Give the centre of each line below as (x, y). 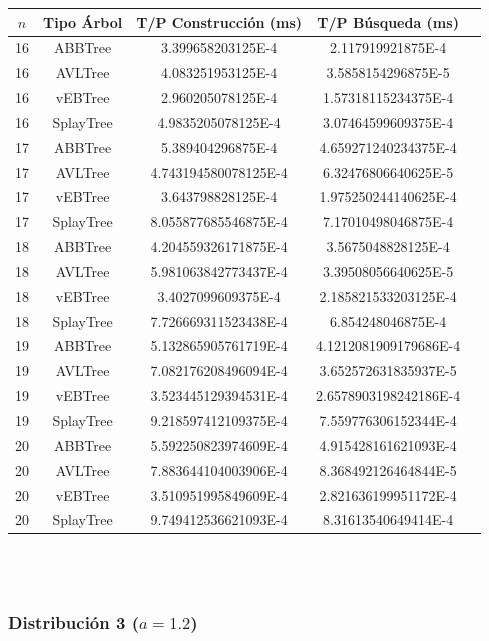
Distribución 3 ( (73, 621)
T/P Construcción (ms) (219, 21)
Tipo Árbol (83, 21)
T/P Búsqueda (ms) (388, 21)
